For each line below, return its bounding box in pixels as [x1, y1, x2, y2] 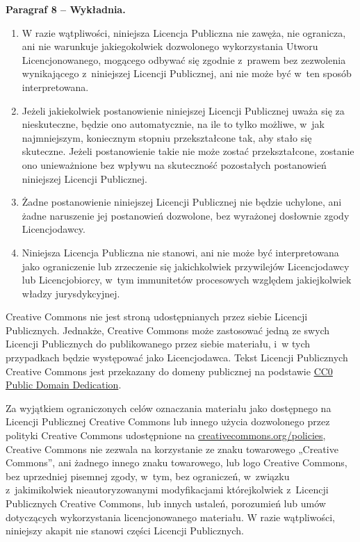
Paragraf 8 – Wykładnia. [6, 2, 126, 16]
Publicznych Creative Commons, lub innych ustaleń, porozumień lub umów [6, 496, 326, 510]
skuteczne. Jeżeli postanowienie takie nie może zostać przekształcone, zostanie [22, 144, 354, 158]
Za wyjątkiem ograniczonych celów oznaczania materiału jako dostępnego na [6, 400, 332, 415]
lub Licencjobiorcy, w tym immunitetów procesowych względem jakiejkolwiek [22, 272, 352, 287]
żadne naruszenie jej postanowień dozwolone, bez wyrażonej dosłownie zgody [22, 208, 350, 222]
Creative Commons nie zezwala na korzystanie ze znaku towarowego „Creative [6, 441, 338, 456]
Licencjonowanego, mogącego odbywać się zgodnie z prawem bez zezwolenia [22, 52, 346, 67]
